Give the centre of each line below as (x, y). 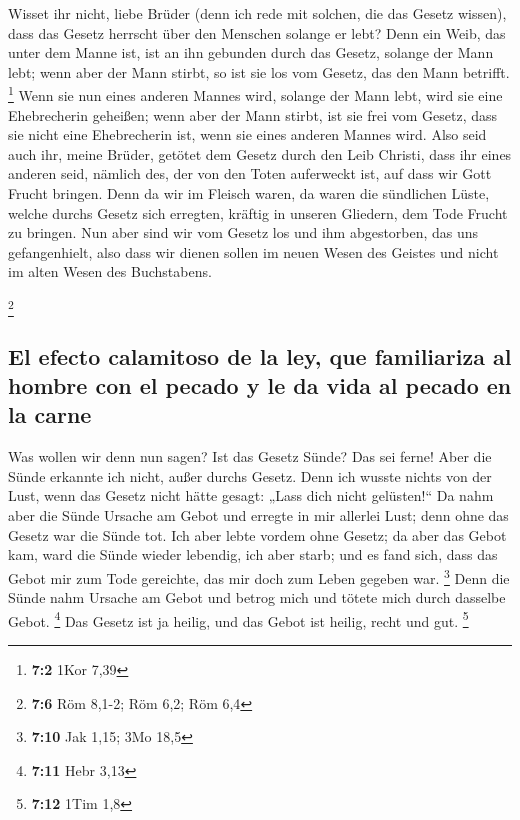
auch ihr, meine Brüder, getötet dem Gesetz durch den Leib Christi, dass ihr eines (260, 153)
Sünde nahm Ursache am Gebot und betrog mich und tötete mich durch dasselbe (257, 597)
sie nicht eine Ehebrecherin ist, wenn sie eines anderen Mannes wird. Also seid (247, 134)
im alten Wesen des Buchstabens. (110, 271)
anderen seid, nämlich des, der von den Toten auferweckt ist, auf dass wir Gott (250, 173)
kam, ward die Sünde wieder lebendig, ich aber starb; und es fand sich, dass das (253, 554)
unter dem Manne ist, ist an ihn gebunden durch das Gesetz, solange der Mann (251, 52)
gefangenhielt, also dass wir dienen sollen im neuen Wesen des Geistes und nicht (253, 251)
